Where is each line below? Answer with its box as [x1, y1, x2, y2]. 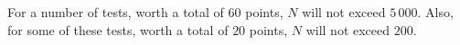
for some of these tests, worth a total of [7, 20, 229, 39]
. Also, [417, 3, 454, 21]
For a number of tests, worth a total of [7, 3, 224, 21]
